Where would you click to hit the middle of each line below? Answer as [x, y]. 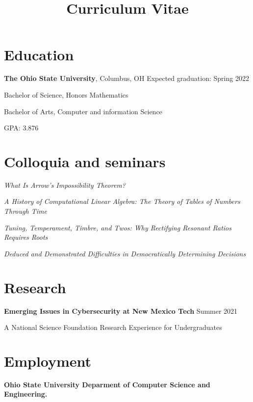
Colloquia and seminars [85, 161]
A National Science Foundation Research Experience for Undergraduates [113, 327]
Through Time [25, 211]
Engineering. [26, 394]
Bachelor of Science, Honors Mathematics [66, 94]
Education [39, 55]
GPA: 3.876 [21, 128]
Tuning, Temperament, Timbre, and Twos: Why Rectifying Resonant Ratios [118, 227]
